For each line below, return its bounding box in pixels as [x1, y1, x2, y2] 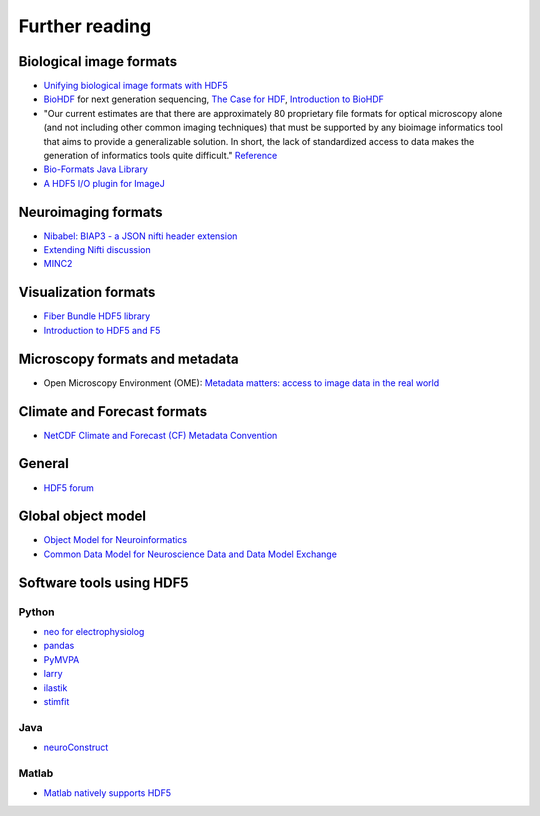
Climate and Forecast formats [18, 403, 208, 420]
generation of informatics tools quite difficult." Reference [43, 150, 278, 162]
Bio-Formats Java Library [43, 163, 149, 175]
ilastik [43, 681, 68, 694]
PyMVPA [43, 653, 80, 665]
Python [18, 605, 55, 619]
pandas [43, 640, 75, 652]
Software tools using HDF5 [18, 574, 189, 591]
